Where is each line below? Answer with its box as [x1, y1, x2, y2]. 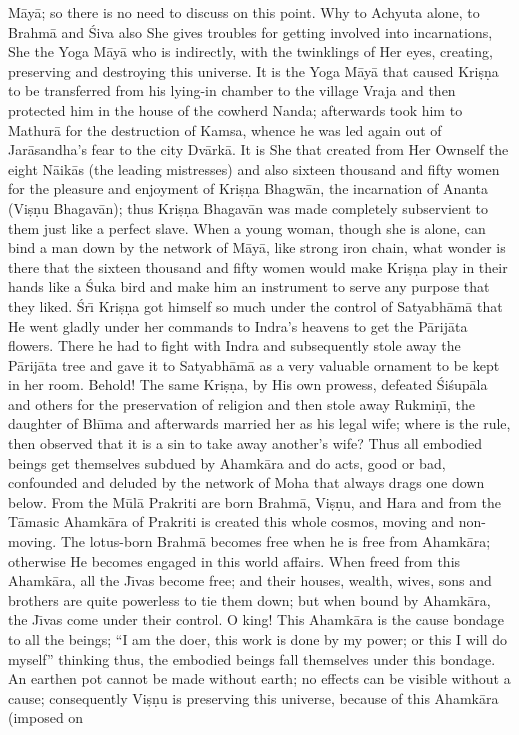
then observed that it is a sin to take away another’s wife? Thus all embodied [8, 433, 483, 454]
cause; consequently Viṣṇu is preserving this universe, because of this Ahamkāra [8, 687, 499, 708]
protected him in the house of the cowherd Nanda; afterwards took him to [8, 99, 463, 120]
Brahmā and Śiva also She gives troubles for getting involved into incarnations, [8, 21, 493, 42]
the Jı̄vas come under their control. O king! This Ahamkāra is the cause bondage [8, 609, 505, 630]
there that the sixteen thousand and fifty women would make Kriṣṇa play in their [8, 256, 508, 277]
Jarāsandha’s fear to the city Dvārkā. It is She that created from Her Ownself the [8, 139, 509, 160]
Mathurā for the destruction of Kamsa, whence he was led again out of [8, 119, 442, 140]
